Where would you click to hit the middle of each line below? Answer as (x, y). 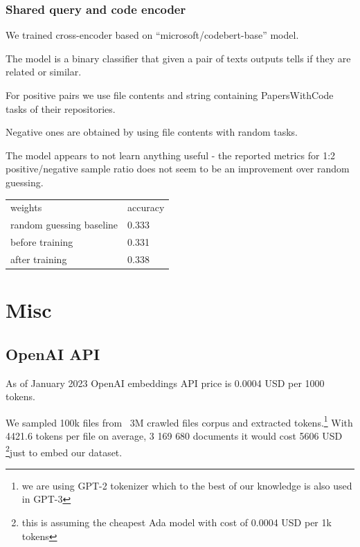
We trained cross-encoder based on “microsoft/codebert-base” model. (152, 35)
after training (39, 259)
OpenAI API (53, 353)
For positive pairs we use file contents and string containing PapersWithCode (170, 95)
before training (42, 242)
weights (26, 207)
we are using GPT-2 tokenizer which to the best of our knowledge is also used (187, 485)
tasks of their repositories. (61, 108)
